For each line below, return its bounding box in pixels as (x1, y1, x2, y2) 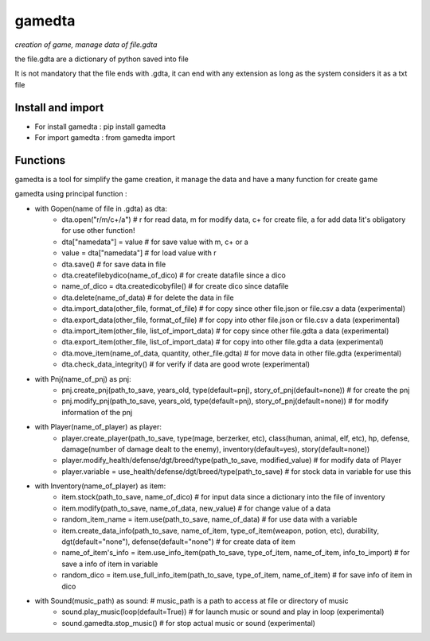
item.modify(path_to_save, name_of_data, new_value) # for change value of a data (61, 503, 330, 513)
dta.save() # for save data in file (61, 259, 166, 269)
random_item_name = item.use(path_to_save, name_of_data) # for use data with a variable (61, 515, 358, 524)
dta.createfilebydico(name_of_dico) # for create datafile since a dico (61, 270, 286, 280)
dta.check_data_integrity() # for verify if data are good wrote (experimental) (61, 359, 311, 369)
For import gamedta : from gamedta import (34, 133, 175, 142)
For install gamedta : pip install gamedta (34, 122, 166, 131)
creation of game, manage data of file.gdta (14, 40, 158, 49)
